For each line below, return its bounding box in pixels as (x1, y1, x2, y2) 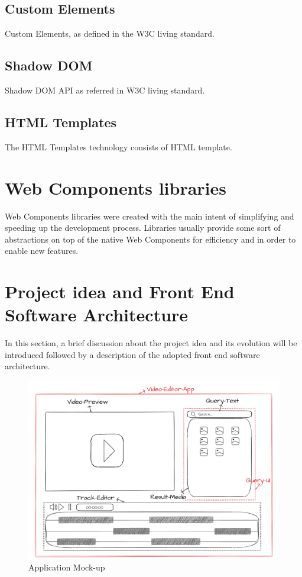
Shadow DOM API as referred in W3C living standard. (5, 84, 205, 96)
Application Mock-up (28, 561, 105, 573)
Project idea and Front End (5, 279, 235, 304)
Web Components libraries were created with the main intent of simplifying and (5, 209, 294, 222)
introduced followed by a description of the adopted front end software (5, 348, 260, 360)
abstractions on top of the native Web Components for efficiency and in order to (5, 233, 296, 245)
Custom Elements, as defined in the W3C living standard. (5, 27, 215, 40)
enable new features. (5, 244, 79, 257)
